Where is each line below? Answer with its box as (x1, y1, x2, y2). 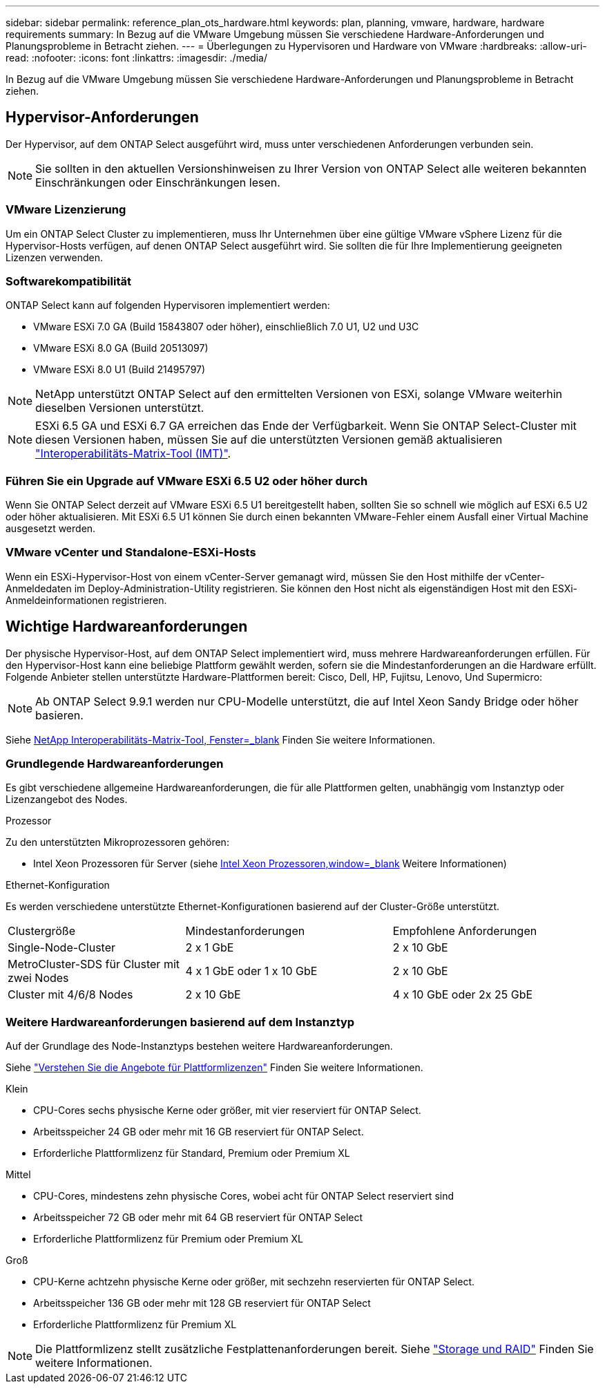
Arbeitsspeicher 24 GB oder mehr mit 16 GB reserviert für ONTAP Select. (33, 1126, 364, 1138)
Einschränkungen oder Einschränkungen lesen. (35, 175, 280, 189)
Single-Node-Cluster (8, 941, 115, 955)
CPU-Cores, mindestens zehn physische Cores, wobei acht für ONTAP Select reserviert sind (33, 1190, 454, 1202)
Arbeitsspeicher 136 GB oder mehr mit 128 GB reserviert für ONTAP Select (33, 1297, 371, 1310)
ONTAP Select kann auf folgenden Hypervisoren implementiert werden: (6, 299, 330, 312)
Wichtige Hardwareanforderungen (6, 618, 248, 636)
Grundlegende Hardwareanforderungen (6, 757, 224, 771)
